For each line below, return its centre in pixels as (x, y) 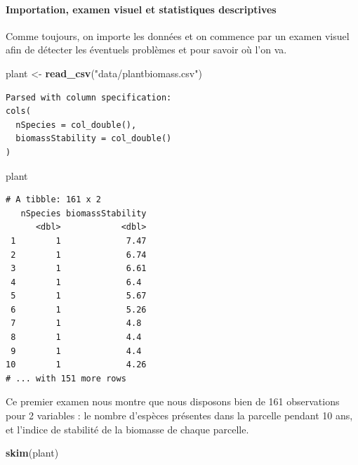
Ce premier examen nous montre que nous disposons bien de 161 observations (173, 401)
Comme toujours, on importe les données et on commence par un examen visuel (178, 35)
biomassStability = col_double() (94, 139)
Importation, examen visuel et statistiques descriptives (141, 9)
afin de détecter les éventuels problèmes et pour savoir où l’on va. (146, 50)
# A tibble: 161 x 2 (54, 200)
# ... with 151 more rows (66, 378)
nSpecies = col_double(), (76, 125)
